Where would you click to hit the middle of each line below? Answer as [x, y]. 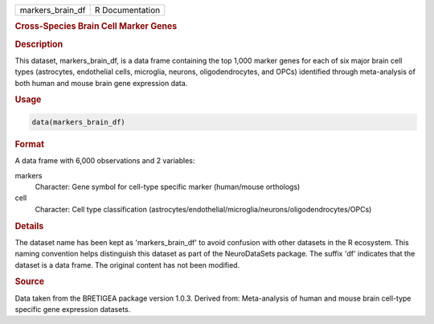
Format [29, 144]
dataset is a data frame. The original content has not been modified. [127, 265]
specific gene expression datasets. [73, 310]
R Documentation [127, 10]
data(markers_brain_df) [79, 122]
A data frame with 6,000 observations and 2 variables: [105, 161]
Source [30, 281]
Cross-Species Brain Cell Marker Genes [96, 27]
